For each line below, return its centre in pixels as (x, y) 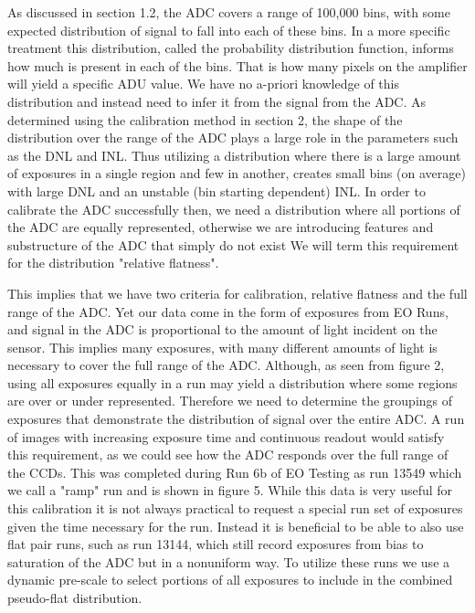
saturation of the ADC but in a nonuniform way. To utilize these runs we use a (229, 561)
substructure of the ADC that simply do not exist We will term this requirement (233, 244)
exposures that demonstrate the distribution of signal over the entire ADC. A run (236, 419)
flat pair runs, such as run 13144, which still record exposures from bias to (216, 544)
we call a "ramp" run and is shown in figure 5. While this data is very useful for (230, 490)
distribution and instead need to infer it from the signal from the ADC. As (217, 101)
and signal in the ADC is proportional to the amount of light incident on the (222, 329)
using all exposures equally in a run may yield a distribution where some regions (232, 382)
